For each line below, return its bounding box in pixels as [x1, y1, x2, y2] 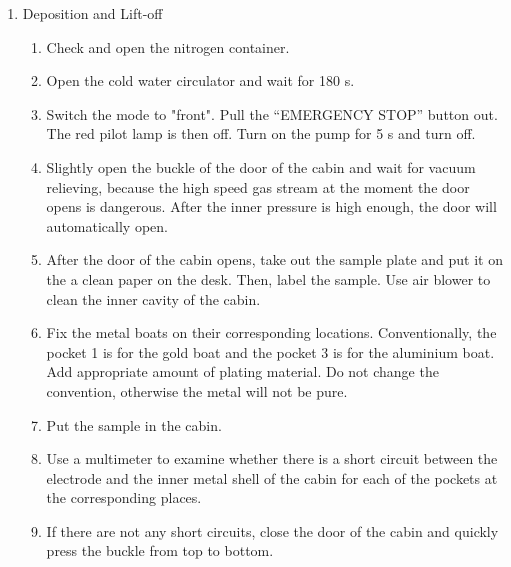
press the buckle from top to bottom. [46, 540, 274, 561]
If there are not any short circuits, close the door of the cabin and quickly [46, 520, 499, 541]
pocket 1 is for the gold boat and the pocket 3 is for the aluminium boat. [46, 341, 495, 362]
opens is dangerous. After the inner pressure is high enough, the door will [46, 196, 497, 217]
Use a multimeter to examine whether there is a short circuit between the [46, 448, 498, 469]
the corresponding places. [46, 487, 202, 508]
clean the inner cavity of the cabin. [46, 288, 261, 309]
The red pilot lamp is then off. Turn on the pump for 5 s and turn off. [46, 123, 476, 144]
